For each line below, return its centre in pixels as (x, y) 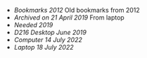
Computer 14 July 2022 (48, 40)
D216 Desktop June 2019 (50, 32)
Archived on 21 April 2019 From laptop (69, 17)
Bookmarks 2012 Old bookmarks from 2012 (77, 10)
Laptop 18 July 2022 (44, 47)
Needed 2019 (33, 25)
